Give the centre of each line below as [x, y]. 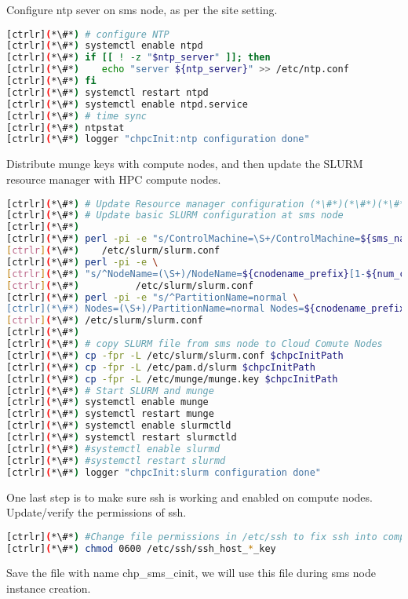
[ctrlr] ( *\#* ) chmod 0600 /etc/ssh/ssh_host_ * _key [141, 548]
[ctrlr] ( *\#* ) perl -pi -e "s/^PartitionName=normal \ [153, 297]
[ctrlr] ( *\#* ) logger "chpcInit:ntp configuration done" [158, 139]
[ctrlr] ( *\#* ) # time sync [77, 116]
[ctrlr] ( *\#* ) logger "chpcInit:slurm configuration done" [164, 472]
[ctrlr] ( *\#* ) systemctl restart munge [110, 414]
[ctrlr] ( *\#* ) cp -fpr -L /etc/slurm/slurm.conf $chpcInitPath [175, 355]
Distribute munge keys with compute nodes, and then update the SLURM [185, 164]
